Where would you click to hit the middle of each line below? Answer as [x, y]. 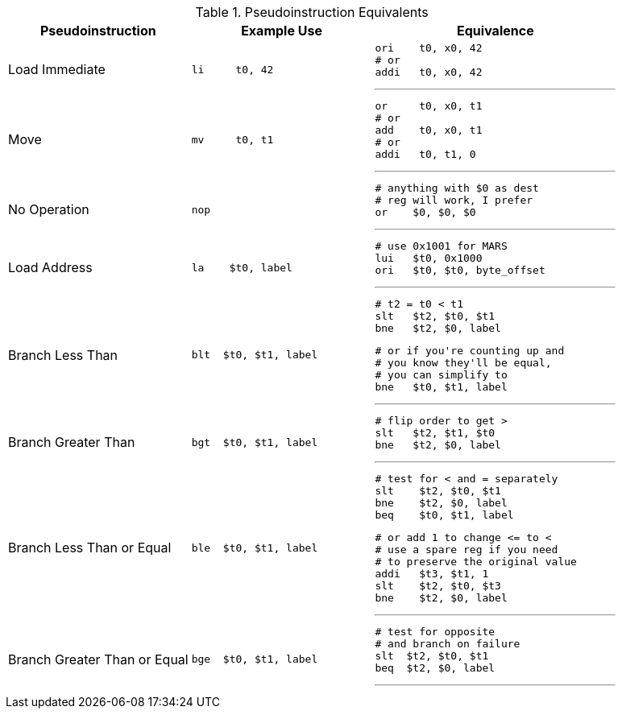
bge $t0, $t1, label [255, 659]
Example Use [282, 31]
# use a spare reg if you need [466, 550]
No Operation [49, 209]
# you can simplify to [441, 375]
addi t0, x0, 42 [429, 72]
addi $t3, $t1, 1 [432, 574]
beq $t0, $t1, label [444, 515]
